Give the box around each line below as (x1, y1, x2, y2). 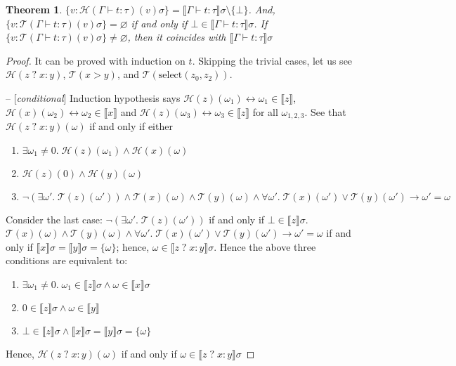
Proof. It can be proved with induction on (6, 53, 185, 67)
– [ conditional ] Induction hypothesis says (6, 90, 181, 105)
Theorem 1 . (6, 2, 63, 16)
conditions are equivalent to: (6, 253, 128, 268)
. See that (304, 104, 346, 119)
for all (252, 104, 278, 119)
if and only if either (89, 119, 173, 133)
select (158, 70, 183, 81)
